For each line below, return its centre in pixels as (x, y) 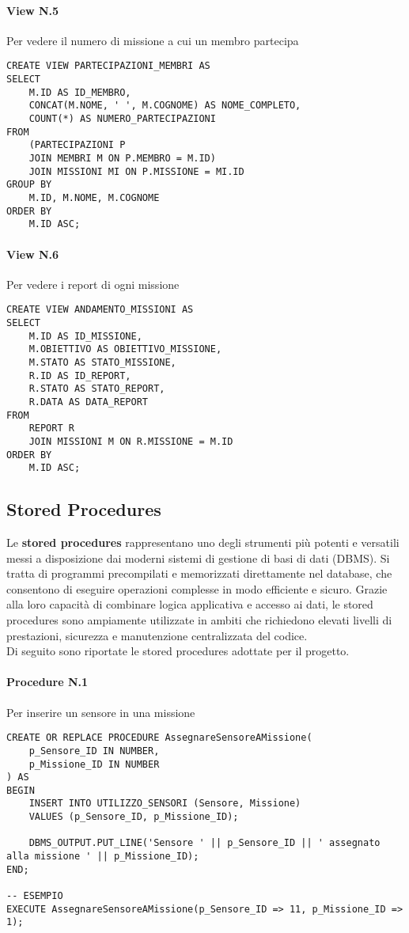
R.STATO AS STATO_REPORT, (97, 389)
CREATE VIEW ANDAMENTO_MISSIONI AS (100, 310)
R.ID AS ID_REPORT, (80, 375)
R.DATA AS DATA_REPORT (88, 402)
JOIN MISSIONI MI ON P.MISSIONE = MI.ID (136, 171)
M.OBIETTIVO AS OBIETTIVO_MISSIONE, (125, 349)
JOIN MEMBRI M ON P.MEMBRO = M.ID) (122, 158)
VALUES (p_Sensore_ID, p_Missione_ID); (134, 817)
